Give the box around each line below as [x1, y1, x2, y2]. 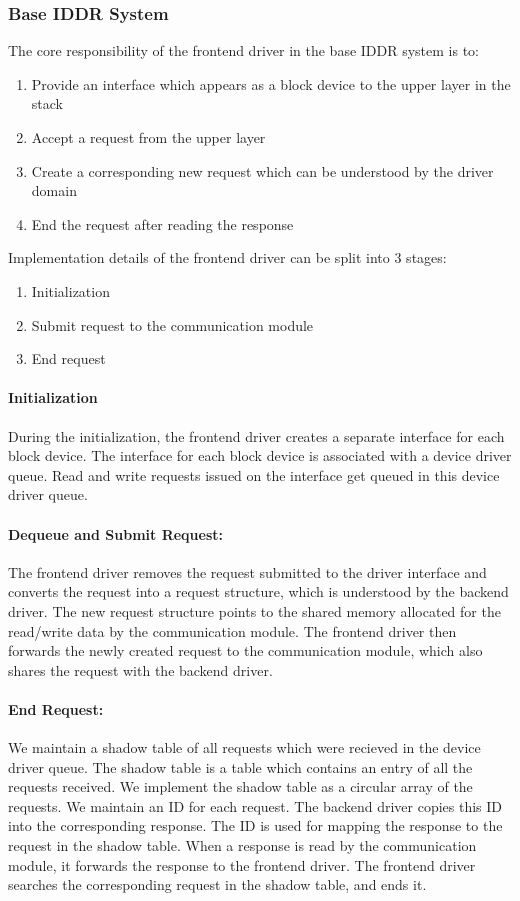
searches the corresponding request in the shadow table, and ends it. [8, 874, 427, 895]
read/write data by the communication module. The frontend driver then [8, 620, 457, 641]
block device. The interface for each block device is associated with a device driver [8, 445, 512, 466]
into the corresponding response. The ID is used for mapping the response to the [8, 815, 503, 836]
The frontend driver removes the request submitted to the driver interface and [8, 561, 487, 582]
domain [31, 180, 77, 201]
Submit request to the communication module [31, 314, 314, 335]
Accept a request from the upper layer [31, 127, 266, 147]
